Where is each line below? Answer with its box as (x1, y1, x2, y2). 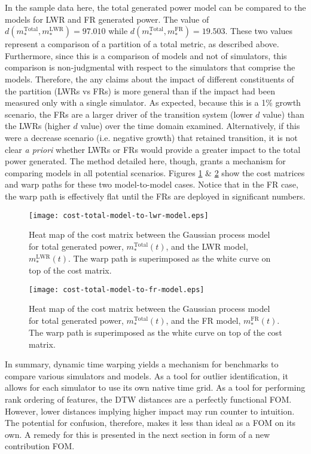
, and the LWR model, (166, 240, 248, 252)
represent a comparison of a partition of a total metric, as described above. (5, 38, 279, 50)
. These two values (225, 24, 293, 37)
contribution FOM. (5, 440, 75, 452)
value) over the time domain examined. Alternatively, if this (80, 119, 300, 132)
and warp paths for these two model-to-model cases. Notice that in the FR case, (5, 178, 298, 191)
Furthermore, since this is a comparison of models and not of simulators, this (5, 49, 287, 62)
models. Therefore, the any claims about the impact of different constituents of (5, 72, 294, 85)
